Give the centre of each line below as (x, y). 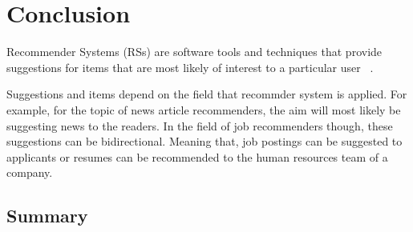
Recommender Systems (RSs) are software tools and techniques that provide (194, 52)
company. (30, 172)
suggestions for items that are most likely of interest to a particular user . (190, 67)
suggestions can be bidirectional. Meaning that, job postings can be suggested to (204, 141)
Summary (47, 216)
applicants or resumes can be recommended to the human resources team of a (197, 156)
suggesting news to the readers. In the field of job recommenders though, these (200, 125)
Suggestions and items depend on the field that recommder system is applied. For (207, 94)
